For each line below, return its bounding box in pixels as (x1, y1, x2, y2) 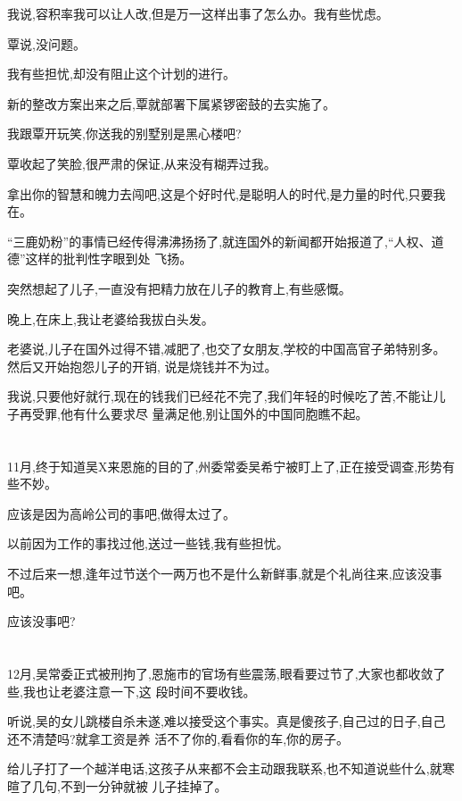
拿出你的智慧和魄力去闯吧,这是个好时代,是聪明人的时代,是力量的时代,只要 (7, 184, 433, 203)
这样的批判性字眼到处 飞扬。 (25, 249, 193, 268)
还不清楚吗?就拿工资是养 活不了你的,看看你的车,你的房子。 (7, 729, 350, 747)
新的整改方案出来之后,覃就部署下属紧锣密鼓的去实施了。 (7, 94, 335, 113)
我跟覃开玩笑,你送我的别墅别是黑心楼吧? (7, 124, 242, 143)
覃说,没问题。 (7, 34, 86, 53)
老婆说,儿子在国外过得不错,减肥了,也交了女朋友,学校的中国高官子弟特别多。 (7, 339, 446, 358)
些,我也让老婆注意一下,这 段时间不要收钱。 (7, 681, 256, 700)
